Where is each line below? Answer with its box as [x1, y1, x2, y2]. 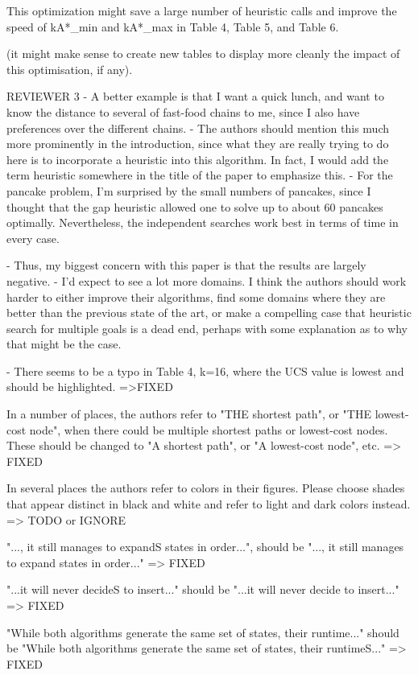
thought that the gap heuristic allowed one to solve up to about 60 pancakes [6, 198, 383, 215]
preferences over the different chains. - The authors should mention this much [6, 119, 389, 136]
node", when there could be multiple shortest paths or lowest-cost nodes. [29, 421, 388, 438]
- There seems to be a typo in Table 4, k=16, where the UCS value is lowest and [6, 362, 404, 379]
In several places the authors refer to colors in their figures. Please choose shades [6, 479, 405, 496]
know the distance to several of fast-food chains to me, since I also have [6, 103, 360, 120]
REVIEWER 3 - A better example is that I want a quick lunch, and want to [6, 88, 384, 105]
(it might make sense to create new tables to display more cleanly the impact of [6, 45, 400, 62]
